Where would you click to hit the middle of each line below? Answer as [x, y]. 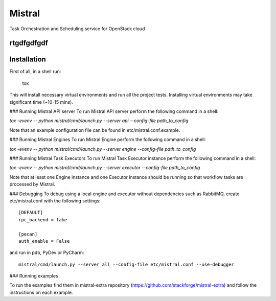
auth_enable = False [44, 241]
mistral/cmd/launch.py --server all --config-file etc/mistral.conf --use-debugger [126, 264]
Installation [28, 60]
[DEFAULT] [31, 213]
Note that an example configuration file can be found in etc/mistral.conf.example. [95, 130]
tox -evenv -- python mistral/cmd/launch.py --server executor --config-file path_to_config [105, 168]
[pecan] [28, 234]
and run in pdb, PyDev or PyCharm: [47, 252]
